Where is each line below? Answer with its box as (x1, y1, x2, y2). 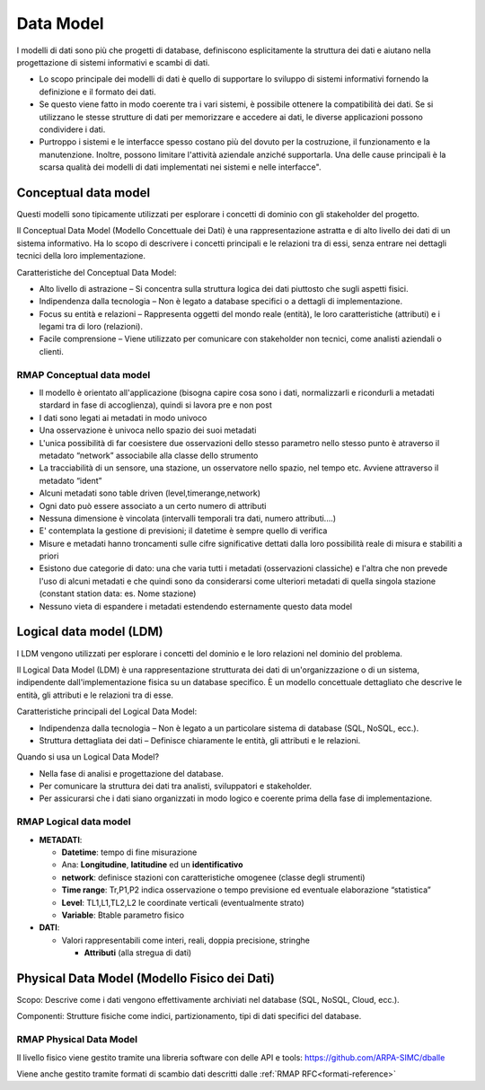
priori (39, 550, 59, 561)
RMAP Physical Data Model (16, 1033, 138, 1046)
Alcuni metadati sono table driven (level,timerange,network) (39, 488, 260, 498)
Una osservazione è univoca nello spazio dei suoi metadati (39, 425, 257, 435)
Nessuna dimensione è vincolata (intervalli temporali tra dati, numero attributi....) (39, 513, 337, 523)
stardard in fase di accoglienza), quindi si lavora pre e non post (39, 400, 273, 410)
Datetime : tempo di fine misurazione (61, 847, 198, 857)
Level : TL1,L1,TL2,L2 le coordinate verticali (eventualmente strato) (61, 897, 304, 908)
